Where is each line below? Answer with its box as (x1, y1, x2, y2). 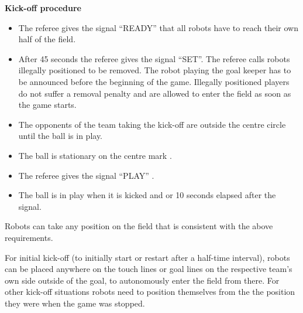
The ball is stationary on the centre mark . (18, 149, 172, 161)
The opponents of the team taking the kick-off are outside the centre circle (18, 118, 286, 130)
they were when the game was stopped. (5, 297, 145, 309)
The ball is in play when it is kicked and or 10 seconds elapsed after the (18, 189, 276, 201)
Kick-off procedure (5, 2, 81, 13)
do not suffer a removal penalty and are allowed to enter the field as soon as (18, 87, 291, 99)
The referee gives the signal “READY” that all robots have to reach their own (18, 21, 298, 33)
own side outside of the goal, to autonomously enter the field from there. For (5, 274, 280, 286)
